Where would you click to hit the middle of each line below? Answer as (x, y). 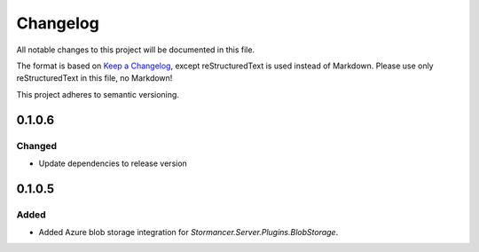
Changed (37, 146)
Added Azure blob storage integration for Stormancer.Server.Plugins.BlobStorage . (188, 232)
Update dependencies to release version (113, 163)
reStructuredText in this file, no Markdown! (94, 78)
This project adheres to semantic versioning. (98, 94)
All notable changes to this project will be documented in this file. (136, 50)
